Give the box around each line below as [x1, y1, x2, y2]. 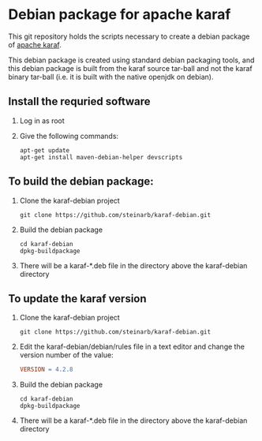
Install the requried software [8, 95, 152, 108]
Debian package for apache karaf [8, 6, 231, 24]
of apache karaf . [8, 39, 62, 49]
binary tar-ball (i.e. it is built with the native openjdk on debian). [8, 72, 214, 81]
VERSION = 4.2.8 [19, 365, 73, 374]
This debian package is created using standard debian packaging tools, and [8, 55, 255, 65]
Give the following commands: [19, 131, 119, 140]
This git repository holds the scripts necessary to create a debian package [8, 32, 250, 41]
